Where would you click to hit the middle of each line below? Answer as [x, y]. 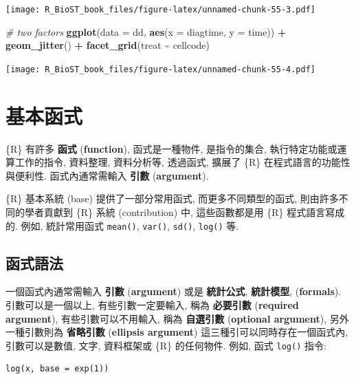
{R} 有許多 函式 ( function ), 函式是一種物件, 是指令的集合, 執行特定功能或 [171, 148]
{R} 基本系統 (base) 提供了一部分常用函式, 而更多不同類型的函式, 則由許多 [172, 198]
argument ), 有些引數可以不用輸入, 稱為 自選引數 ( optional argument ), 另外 [177, 318]
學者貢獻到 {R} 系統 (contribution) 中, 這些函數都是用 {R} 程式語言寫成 [185, 212]
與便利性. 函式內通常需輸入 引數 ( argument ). [107, 175]
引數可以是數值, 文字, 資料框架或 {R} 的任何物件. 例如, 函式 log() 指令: [166, 345]
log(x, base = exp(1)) [57, 369]
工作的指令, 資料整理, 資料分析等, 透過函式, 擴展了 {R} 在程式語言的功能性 [182, 162]
